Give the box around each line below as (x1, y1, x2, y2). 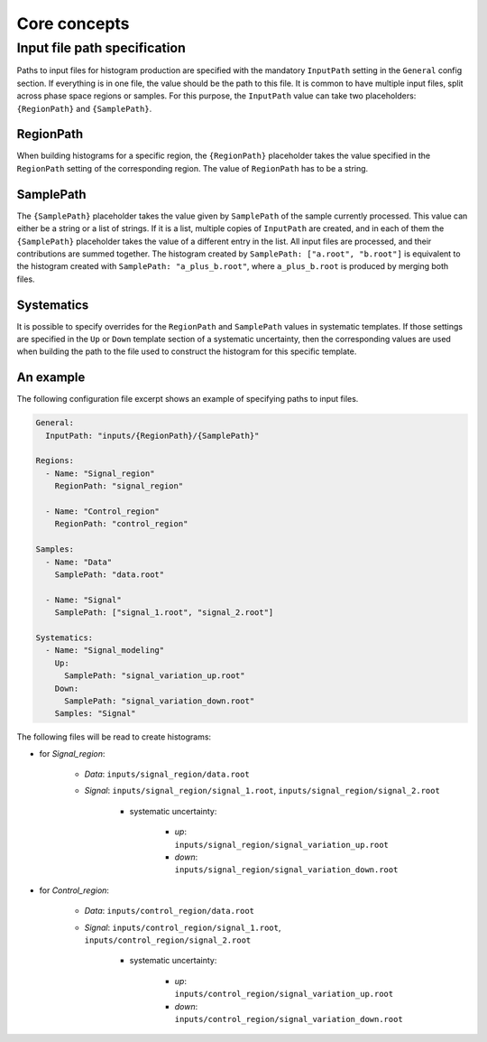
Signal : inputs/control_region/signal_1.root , (84, 922, 281, 933)
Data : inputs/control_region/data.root (84, 906, 255, 916)
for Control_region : (39, 885, 110, 896)
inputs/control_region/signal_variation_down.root (174, 1014, 403, 1024)
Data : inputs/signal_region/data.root (84, 768, 250, 780)
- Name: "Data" (45, 556, 113, 567)
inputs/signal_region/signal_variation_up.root (174, 840, 390, 850)
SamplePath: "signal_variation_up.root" (64, 671, 245, 681)
